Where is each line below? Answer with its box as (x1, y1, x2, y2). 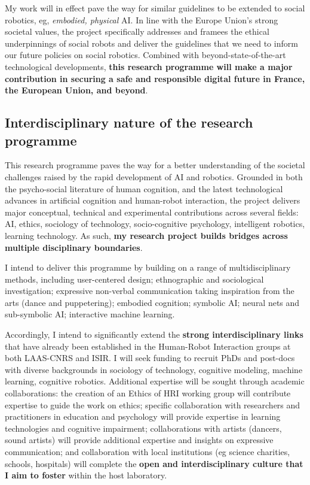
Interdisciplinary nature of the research (5, 113, 253, 132)
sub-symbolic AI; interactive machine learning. (5, 308, 175, 320)
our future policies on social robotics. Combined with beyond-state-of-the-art (5, 48, 286, 61)
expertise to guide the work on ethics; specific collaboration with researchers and (5, 398, 300, 411)
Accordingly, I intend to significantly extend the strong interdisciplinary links (5, 328, 303, 341)
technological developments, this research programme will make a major (5, 60, 293, 72)
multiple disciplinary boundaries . (5, 241, 143, 253)
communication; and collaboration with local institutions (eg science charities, (5, 445, 290, 457)
